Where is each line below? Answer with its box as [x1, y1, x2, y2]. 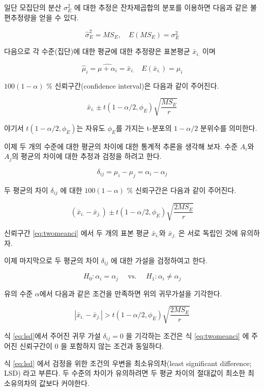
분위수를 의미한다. [200, 122, 257, 133]
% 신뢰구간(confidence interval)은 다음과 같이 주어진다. [46, 80, 219, 91]
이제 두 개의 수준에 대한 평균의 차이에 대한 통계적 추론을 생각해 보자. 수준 [4, 141, 238, 151]
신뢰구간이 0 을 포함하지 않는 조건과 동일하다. [19, 341, 164, 351]
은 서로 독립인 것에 [178, 227, 238, 238]
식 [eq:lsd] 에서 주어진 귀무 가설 [4, 330, 101, 341]
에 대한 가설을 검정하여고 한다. [110, 255, 208, 265]
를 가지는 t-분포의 [115, 122, 172, 133]
